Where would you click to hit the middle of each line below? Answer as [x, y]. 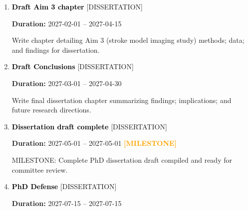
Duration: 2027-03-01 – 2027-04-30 [67, 83]
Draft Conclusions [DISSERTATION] [73, 66]
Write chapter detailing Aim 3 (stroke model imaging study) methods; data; [128, 40]
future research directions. [51, 110]
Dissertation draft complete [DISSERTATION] [89, 126]
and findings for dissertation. [56, 50]
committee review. [40, 169]
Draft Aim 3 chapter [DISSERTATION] [77, 6]
